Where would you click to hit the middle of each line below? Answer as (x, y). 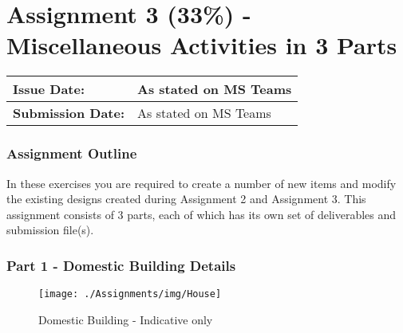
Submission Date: (69, 113)
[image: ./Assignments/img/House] (130, 294)
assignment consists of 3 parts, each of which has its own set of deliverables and (201, 214)
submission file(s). (50, 230)
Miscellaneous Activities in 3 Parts (202, 45)
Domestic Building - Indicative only (126, 319)
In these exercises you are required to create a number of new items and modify (201, 183)
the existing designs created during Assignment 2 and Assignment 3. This (186, 199)
